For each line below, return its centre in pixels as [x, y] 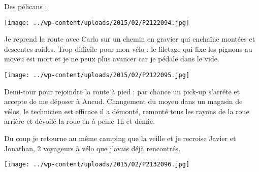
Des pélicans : [26, 6]
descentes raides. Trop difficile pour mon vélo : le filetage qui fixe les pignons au [128, 48]
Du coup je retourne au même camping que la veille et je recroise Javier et [120, 138]
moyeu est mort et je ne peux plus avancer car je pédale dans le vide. [112, 59]
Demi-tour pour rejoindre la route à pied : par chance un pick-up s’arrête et [122, 91]
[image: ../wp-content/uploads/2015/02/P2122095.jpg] [97, 75]
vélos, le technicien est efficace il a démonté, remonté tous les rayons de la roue [127, 111]
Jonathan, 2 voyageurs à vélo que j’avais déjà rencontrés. [92, 148]
